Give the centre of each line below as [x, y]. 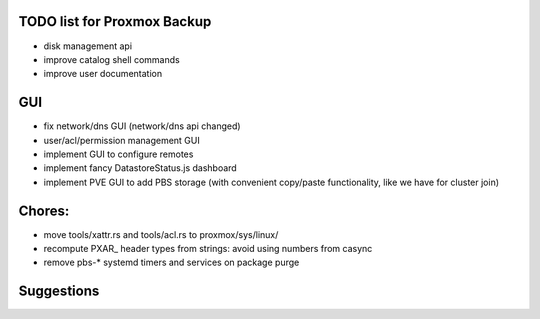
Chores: [44, 210]
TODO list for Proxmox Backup [115, 21]
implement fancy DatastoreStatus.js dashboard [140, 168]
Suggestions [59, 291]
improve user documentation [103, 74]
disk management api [88, 46]
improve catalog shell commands [111, 59]
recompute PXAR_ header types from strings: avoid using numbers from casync [208, 249]
